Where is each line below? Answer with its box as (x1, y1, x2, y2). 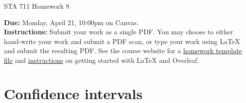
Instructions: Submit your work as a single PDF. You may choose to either (4, 27, 233, 37)
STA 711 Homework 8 (4, 1, 70, 11)
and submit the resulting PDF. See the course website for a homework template (4, 45, 242, 56)
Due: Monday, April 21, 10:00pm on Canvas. (4, 17, 139, 27)
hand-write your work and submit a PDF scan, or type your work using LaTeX (4, 36, 240, 46)
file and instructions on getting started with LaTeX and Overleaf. (4, 55, 199, 65)
